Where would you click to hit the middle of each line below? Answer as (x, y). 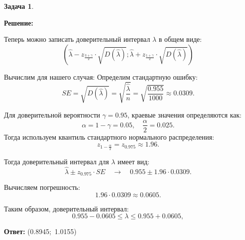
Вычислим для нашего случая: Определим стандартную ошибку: (101, 76)
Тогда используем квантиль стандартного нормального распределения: (109, 136)
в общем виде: (180, 39)
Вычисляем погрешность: (42, 187)
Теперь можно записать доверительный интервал (77, 39)
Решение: (19, 22)
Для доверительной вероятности (52, 114)
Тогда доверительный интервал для (56, 161)
